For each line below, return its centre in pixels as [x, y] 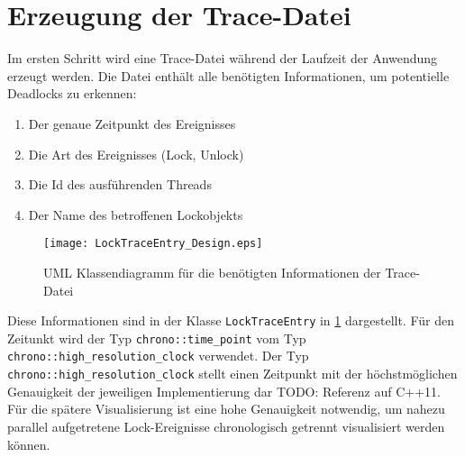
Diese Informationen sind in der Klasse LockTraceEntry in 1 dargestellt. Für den [231, 320]
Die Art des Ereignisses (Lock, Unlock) [136, 154]
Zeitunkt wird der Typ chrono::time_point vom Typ [157, 338]
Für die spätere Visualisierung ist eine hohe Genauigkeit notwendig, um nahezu [226, 409]
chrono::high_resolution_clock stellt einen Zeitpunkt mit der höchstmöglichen [232, 374]
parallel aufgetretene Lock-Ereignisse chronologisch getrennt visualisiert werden [226, 426]
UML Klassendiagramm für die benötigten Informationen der [212, 272]
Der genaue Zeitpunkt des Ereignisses [132, 123]
